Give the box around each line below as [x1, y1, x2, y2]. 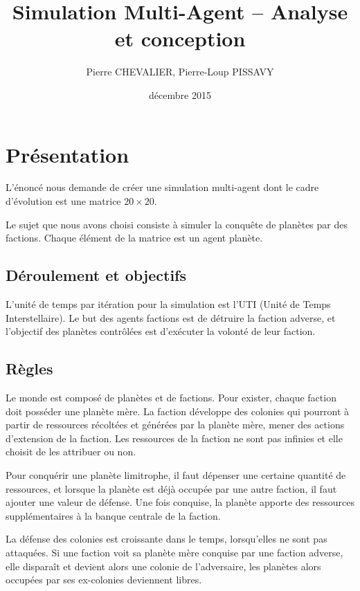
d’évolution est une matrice [6, 194, 121, 208]
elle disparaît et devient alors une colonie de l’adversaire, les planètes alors [6, 558, 321, 573]
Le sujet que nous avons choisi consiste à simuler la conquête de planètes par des [6, 217, 348, 231]
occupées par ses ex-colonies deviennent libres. [6, 572, 202, 587]
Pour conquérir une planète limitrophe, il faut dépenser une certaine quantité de [6, 467, 346, 482]
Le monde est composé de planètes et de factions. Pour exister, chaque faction [6, 390, 336, 404]
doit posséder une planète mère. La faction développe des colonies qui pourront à [6, 403, 350, 418]
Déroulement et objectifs [6, 264, 186, 286]
